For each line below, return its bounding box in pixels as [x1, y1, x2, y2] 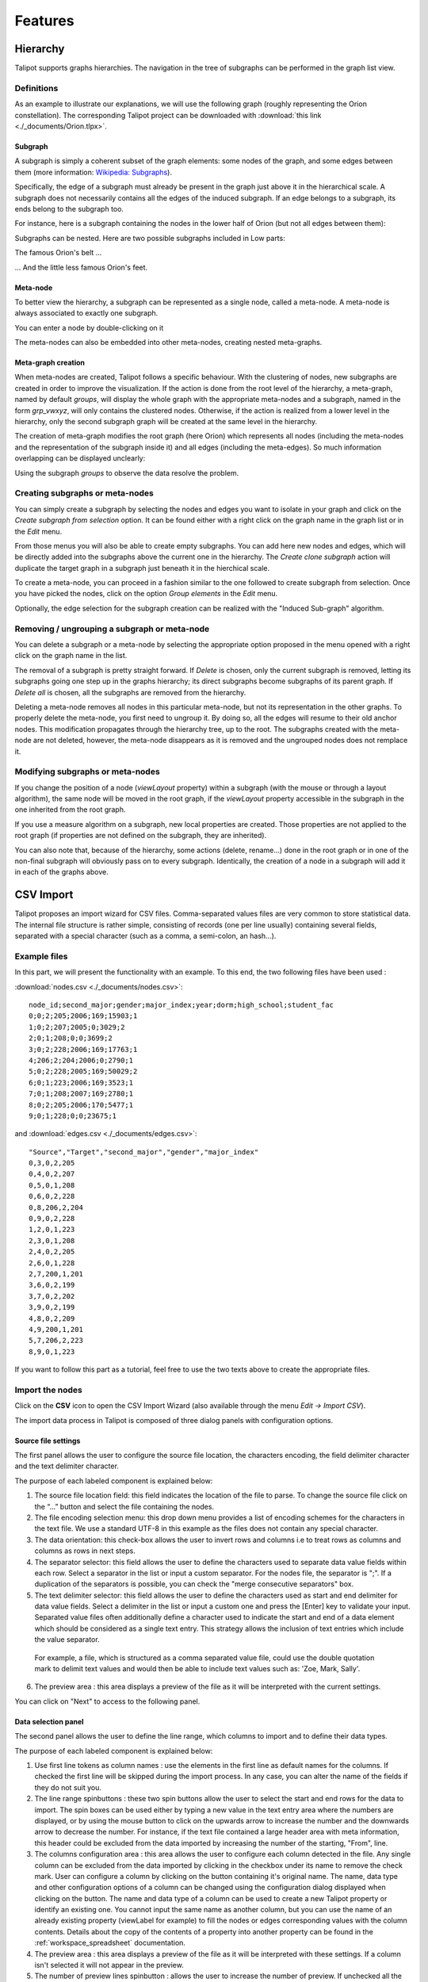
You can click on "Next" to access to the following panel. [14, 1697, 201, 1706]
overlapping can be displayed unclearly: [14, 453, 146, 463]
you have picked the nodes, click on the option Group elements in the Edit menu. [14, 589, 278, 599]
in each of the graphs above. [14, 867, 109, 877]
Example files [14, 951, 68, 962]
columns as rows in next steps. [34, 1546, 136, 1555]
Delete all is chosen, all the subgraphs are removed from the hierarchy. [14, 687, 246, 697]
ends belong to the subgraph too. [14, 204, 124, 213]
